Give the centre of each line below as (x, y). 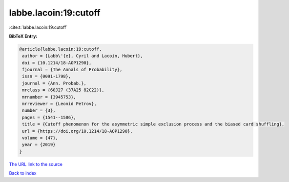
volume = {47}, (40, 138)
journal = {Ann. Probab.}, (54, 83)
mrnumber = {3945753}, (49, 97)
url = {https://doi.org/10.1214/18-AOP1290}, (77, 131)
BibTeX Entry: (23, 36)
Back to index (23, 173)
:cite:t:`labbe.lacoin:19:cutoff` (38, 27)
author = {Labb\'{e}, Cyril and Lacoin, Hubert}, (83, 56)
